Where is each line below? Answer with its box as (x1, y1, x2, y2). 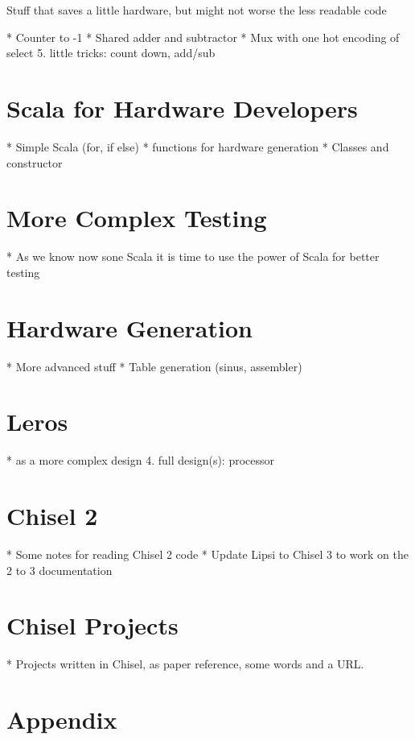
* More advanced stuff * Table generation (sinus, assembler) (6, 358, 302, 374)
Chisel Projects (6, 609, 179, 642)
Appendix (6, 703, 117, 736)
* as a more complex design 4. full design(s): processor (6, 452, 275, 469)
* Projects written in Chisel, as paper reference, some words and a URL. (6, 655, 364, 672)
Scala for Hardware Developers (6, 91, 358, 124)
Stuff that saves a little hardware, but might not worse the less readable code (6, 2, 387, 18)
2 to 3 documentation (6, 561, 113, 578)
